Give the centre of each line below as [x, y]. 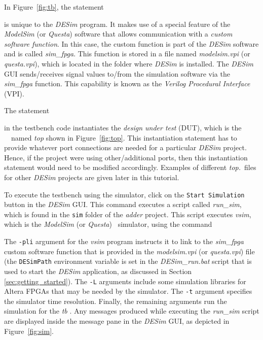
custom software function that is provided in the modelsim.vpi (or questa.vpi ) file [129, 251]
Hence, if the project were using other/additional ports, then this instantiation [126, 157]
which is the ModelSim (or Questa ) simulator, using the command [108, 224]
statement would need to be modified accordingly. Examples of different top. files [130, 167]
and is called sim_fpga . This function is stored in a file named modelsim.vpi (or [127, 54]
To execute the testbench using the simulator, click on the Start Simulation [124, 194]
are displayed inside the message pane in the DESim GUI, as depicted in [117, 321]
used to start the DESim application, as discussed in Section [98, 271]
